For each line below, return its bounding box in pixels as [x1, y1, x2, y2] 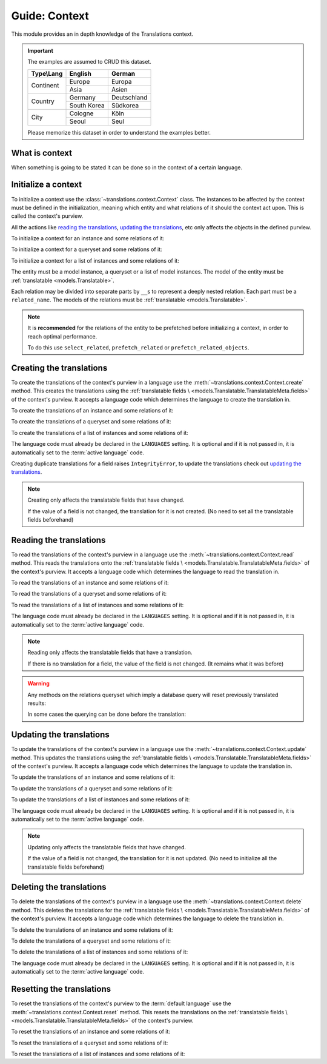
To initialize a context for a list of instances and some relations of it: [11, 257, 180, 264]
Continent [31, 81, 60, 90]
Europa [111, 77, 133, 86]
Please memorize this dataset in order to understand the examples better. [27, 129, 211, 136]
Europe [69, 77, 90, 86]
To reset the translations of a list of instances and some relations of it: [11, 1050, 185, 1058]
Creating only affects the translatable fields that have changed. [27, 496, 185, 503]
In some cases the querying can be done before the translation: [27, 710, 187, 718]
